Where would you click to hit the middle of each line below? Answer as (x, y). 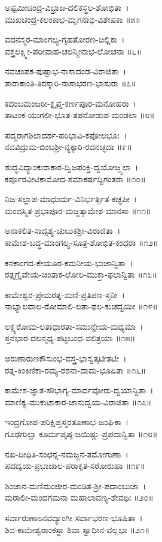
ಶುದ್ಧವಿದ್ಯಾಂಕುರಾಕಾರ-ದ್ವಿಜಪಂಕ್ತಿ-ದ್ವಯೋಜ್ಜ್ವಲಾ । (72, 166)
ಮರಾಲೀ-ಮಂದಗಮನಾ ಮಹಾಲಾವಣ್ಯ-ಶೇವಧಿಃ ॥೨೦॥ (79, 497)
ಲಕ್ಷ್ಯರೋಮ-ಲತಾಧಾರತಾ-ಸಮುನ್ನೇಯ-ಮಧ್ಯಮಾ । (74, 326)
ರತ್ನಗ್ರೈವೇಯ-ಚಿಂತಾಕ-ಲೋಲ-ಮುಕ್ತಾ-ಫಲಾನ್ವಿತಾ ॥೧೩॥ (81, 274)
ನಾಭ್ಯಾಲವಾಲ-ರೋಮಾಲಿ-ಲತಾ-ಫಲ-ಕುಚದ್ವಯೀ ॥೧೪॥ (81, 306)
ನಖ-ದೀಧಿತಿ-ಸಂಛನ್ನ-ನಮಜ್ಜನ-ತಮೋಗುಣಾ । (67, 454)
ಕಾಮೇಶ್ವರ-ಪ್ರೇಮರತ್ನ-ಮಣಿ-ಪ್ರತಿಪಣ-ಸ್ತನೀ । (65, 294)
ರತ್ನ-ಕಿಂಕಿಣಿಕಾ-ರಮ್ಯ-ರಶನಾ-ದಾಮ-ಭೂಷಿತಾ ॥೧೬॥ (76, 370)
